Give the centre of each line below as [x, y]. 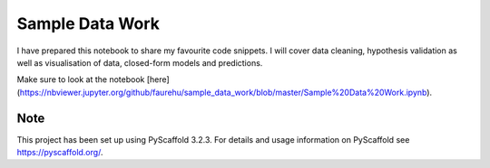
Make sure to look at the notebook [81, 79]
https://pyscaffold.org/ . [60, 153]
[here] [158, 79]
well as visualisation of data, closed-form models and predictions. [140, 62]
